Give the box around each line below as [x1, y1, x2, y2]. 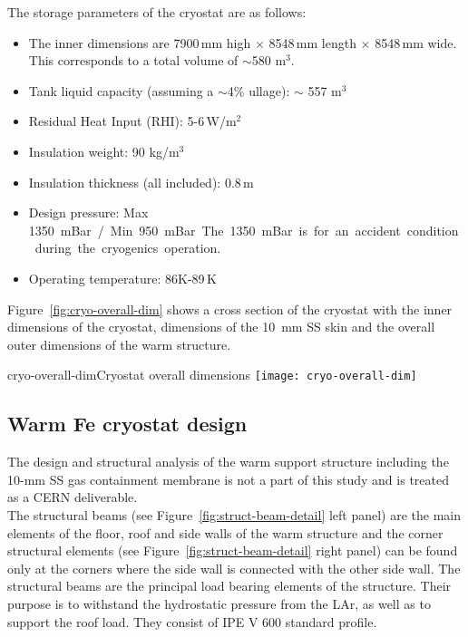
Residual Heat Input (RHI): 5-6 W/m [28, 111, 237, 130]
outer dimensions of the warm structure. [7, 334, 231, 353]
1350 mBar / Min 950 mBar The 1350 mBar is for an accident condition [28, 220, 459, 239]
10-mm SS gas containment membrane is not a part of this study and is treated [7, 469, 449, 488]
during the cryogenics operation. [34, 238, 221, 257]
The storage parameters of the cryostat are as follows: [7, 3, 307, 21]
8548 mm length [268, 33, 356, 52]
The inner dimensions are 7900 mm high [28, 33, 251, 52]
